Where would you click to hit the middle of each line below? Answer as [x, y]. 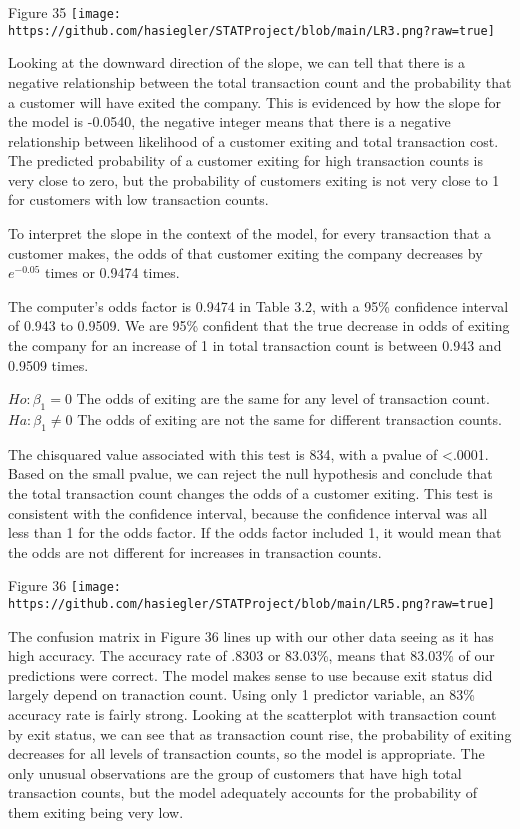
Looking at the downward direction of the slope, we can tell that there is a [237, 62]
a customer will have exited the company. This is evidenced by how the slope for [255, 101]
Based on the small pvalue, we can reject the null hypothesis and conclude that [250, 473]
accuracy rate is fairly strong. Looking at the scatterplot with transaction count [252, 714]
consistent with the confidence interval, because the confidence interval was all [248, 512]
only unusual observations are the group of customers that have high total [235, 772]
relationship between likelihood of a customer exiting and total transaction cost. [253, 140]
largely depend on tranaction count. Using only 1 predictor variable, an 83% [241, 694]
